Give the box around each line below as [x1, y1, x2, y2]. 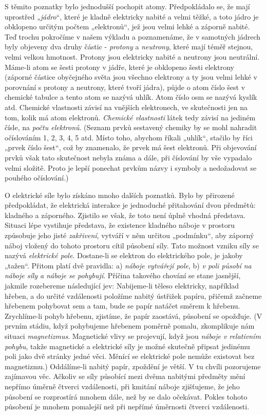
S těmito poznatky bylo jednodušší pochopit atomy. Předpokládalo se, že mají [5, 1, 250, 11]
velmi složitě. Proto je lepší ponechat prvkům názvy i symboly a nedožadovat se [5, 162, 257, 173]
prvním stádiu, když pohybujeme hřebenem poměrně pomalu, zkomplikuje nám [5, 320, 255, 331]
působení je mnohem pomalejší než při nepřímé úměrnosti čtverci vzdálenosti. [5, 401, 250, 412]
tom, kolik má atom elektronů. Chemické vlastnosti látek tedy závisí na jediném [5, 112, 256, 122]
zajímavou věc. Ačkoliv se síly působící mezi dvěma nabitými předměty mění [5, 371, 245, 382]
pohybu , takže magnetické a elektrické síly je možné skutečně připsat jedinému [5, 340, 250, 351]
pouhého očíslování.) [5, 172, 69, 183]
